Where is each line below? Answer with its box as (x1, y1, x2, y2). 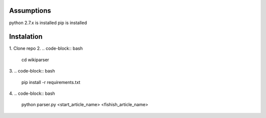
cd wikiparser (21, 57, 49, 63)
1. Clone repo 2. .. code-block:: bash (9, 45, 83, 51)
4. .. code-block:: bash (9, 90, 55, 96)
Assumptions (9, 6, 51, 15)
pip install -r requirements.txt (21, 79, 81, 85)
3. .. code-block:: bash (9, 68, 55, 74)
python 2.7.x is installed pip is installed (9, 20, 87, 26)
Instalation (9, 33, 43, 41)
